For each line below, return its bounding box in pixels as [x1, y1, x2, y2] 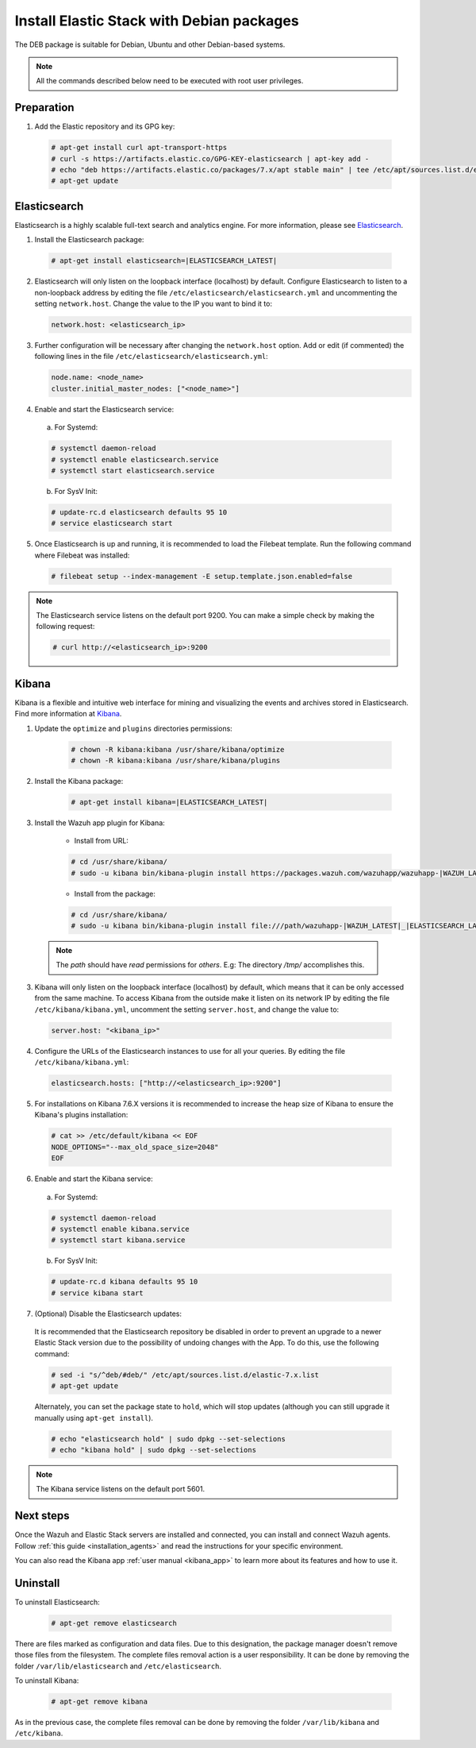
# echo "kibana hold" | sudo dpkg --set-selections [51, 1445, 257, 1454]
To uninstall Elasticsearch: [14, 1597, 101, 1607]
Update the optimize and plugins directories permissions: [34, 724, 233, 733]
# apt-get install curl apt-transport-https [51, 143, 228, 152]
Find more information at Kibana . [14, 709, 122, 719]
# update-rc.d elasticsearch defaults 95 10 [51, 507, 228, 516]
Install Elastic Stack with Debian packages [14, 12, 299, 29]
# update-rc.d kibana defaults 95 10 [51, 1277, 198, 1287]
